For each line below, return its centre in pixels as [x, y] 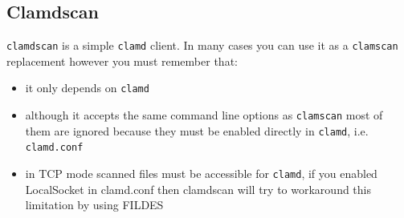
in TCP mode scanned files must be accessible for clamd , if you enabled [201, 174]
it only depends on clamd [87, 88]
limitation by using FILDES [94, 205]
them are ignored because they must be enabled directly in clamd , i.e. [197, 130]
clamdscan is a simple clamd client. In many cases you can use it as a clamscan [202, 45]
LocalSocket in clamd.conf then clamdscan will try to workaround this [198, 189]
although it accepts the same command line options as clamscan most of [204, 115]
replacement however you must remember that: [122, 61]
